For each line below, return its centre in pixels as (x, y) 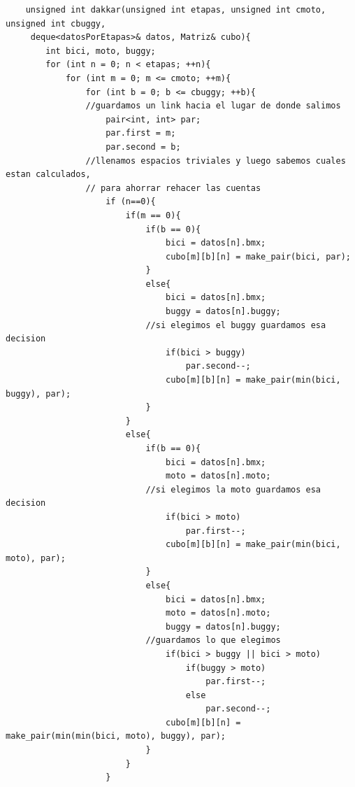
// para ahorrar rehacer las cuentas (173, 188)
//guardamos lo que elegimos (213, 640)
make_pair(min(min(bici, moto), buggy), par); (116, 736)
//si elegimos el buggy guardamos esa (236, 325)
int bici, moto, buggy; (101, 51)
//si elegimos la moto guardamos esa (233, 489)
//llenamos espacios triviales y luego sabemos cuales (216, 161)
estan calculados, (48, 175)
